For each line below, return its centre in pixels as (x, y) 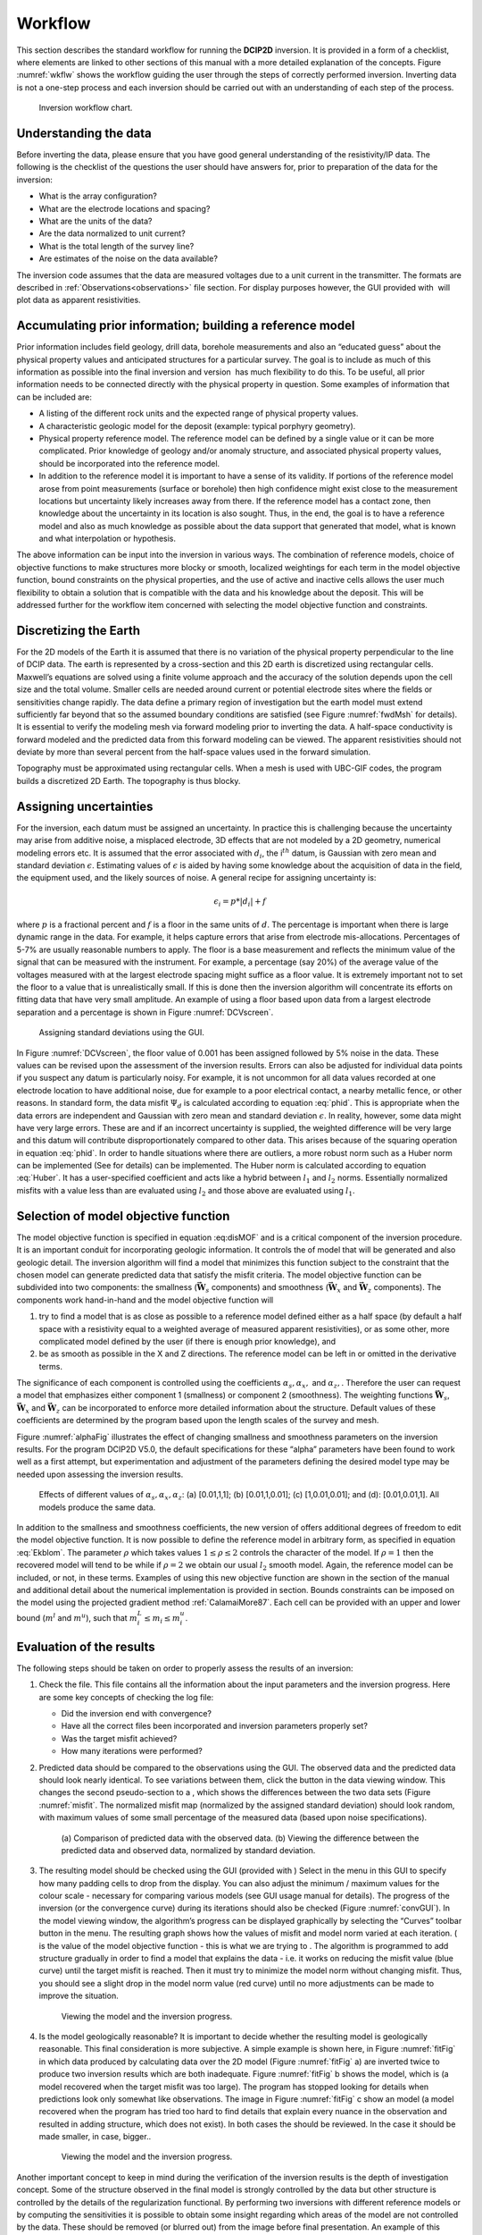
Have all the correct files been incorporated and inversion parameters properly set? (214, 1726)
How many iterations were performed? (132, 1751)
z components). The (404, 1289)
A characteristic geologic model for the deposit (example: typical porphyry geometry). (197, 426)
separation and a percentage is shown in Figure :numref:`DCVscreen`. (145, 1012)
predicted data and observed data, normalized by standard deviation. (188, 1850)
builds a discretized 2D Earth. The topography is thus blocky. (129, 780)
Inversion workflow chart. (86, 108)
